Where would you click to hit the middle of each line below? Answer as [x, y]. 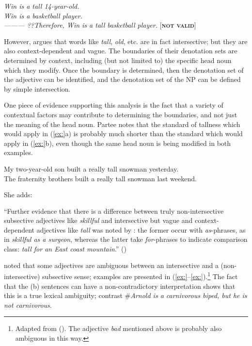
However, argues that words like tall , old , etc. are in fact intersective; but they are [126, 41]
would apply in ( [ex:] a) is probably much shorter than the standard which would [123, 134]
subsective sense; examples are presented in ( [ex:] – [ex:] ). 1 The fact [140, 275]
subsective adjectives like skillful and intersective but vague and [98, 220]
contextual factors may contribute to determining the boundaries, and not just [121, 114]
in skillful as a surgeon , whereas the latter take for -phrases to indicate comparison [126, 239]
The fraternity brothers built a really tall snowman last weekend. [100, 178]
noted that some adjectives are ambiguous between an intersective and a [111, 265]
